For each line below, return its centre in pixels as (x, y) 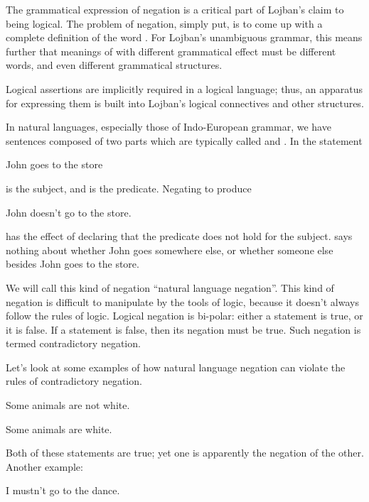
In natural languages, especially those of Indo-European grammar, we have (169, 127)
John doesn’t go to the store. (69, 212)
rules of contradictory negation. (74, 381)
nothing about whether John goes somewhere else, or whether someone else (170, 250)
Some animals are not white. (68, 405)
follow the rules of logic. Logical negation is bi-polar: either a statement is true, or (184, 316)
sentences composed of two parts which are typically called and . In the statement (184, 140)
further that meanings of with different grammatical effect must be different (171, 51)
